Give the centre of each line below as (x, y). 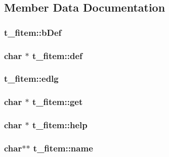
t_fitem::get (57, 102)
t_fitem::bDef (33, 32)
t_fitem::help (60, 125)
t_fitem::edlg (31, 78)
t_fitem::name (63, 148)
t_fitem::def (57, 55)
